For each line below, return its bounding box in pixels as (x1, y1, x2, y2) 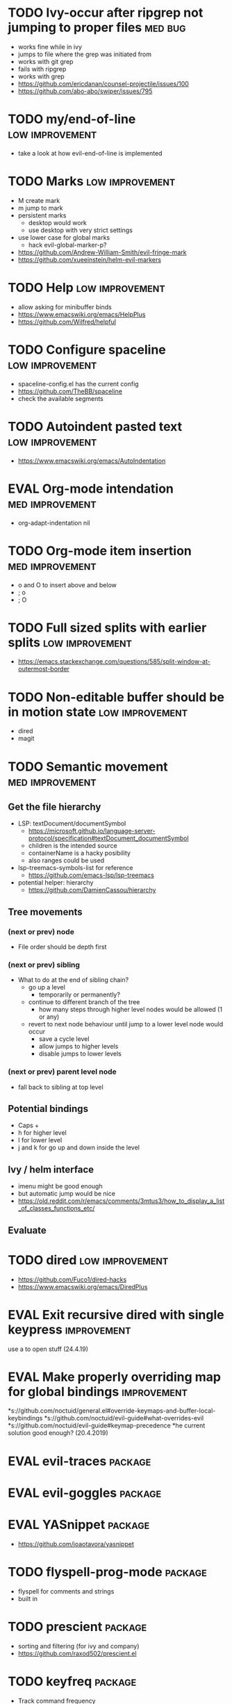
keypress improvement (8, 1322, 131, 1337)
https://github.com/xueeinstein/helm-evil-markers (17, 255, 162, 263)
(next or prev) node (8, 926, 75, 936)
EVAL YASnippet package (8, 1517, 150, 1533)
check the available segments (17, 394, 103, 402)
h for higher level (17, 1129, 67, 1137)
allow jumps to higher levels (38, 1042, 119, 1051)
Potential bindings (8, 1103, 89, 1115)
